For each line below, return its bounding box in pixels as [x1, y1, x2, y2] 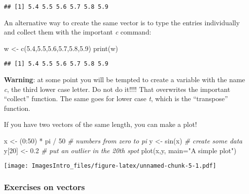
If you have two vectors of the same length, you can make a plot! [4, 119, 197, 129]
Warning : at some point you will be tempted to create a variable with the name [4, 74, 245, 85]
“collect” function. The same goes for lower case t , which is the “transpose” [4, 93, 228, 104]
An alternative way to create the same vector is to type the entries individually [4, 17, 240, 27]
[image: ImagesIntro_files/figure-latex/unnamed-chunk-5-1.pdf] [4, 162, 216, 170]
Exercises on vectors [4, 180, 85, 193]
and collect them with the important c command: [4, 27, 151, 37]
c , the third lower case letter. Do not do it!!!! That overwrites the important [4, 84, 231, 94]
